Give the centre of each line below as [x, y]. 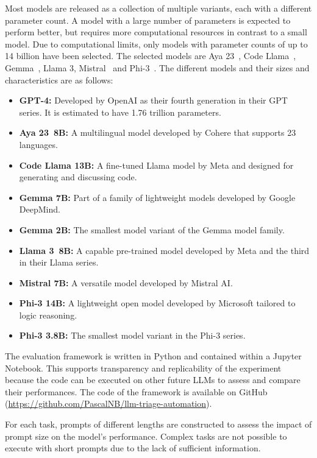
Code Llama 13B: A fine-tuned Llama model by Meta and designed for [156, 165]
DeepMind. [40, 209]
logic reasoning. [48, 315]
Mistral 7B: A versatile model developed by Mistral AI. [126, 282]
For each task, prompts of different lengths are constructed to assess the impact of [158, 424]
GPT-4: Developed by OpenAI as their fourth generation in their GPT [153, 100]
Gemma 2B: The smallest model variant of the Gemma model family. [152, 229]
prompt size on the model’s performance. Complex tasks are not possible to [146, 436]
